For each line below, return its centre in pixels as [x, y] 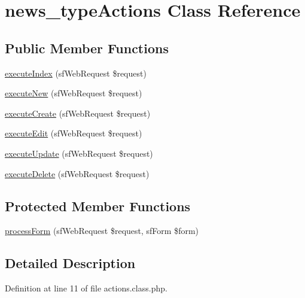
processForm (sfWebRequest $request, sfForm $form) [102, 231]
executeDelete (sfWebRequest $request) [77, 173]
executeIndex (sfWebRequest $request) [76, 73]
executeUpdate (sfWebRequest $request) [79, 153]
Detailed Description [70, 263]
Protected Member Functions [98, 206]
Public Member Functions [87, 48]
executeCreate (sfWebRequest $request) [78, 113]
